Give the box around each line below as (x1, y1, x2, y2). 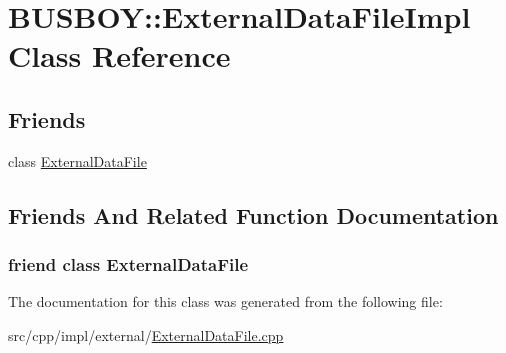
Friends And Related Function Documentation (8, 199, 499, 230)
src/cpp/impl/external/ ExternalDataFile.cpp (8, 324, 284, 345)
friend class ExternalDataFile (8, 252, 249, 277)
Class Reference (8, 35, 231, 76)
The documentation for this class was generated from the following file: (8, 291, 443, 312)
